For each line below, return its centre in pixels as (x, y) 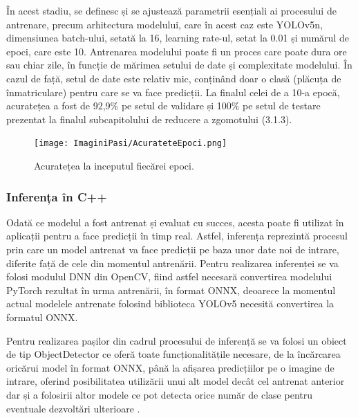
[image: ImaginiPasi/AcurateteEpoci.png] (131, 144)
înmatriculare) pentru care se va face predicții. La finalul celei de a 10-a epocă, (173, 92)
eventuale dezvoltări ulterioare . (73, 408)
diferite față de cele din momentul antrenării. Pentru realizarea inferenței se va (172, 263)
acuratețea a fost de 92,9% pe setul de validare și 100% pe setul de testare (163, 106)
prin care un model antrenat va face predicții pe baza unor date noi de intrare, (173, 249)
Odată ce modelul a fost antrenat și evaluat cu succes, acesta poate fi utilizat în (175, 222)
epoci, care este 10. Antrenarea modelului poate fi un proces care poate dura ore (177, 51)
